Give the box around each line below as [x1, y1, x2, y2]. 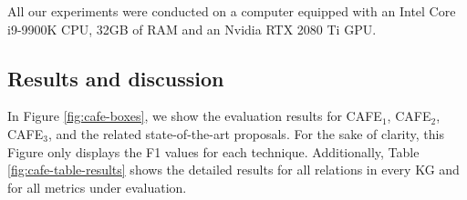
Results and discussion [7, 64, 224, 92]
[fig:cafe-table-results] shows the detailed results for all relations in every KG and [7, 160, 460, 179]
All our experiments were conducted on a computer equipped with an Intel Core [7, 2, 456, 20]
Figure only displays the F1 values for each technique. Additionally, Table [7, 142, 420, 161]
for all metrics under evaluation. [7, 177, 187, 196]
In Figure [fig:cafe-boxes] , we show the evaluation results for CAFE [7, 106, 382, 125]
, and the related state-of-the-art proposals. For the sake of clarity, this [47, 124, 444, 143]
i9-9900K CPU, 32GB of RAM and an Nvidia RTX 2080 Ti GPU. [7, 19, 377, 38]
